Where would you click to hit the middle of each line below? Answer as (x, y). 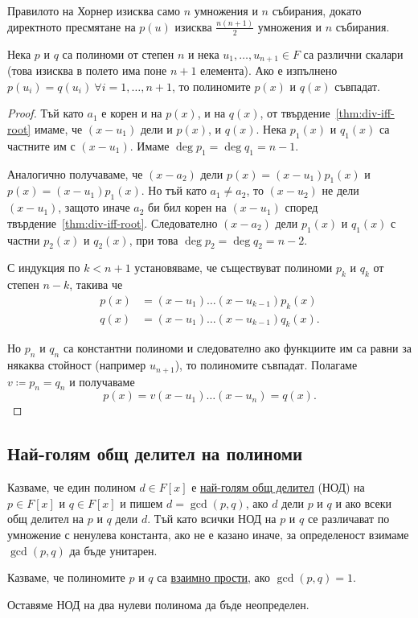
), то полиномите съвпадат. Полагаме (266, 365)
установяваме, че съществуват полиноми (234, 268)
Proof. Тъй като (45, 113)
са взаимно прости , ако (213, 577)
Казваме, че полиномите (66, 577)
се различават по (348, 519)
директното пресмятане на (72, 26)
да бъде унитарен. (113, 550)
